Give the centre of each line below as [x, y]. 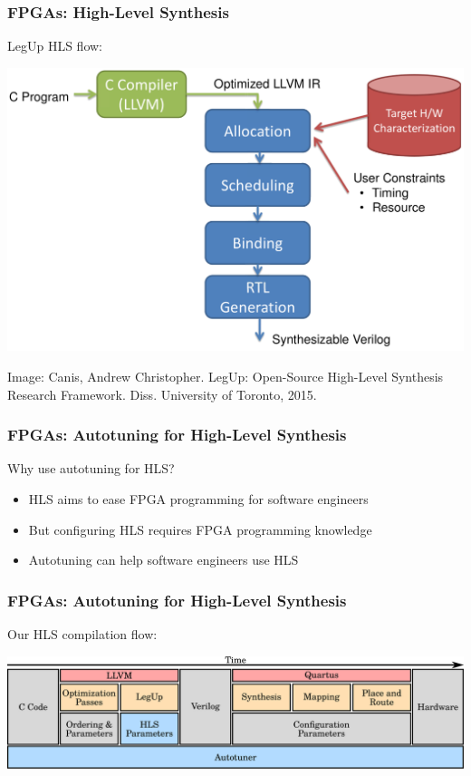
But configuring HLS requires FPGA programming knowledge [200, 529]
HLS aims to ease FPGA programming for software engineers [198, 498]
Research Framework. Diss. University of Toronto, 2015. [162, 394]
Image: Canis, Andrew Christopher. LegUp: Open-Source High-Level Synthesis [226, 376]
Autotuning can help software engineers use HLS [163, 560]
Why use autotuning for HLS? [91, 468]
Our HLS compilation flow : [82, 633]
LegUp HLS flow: [55, 46]
